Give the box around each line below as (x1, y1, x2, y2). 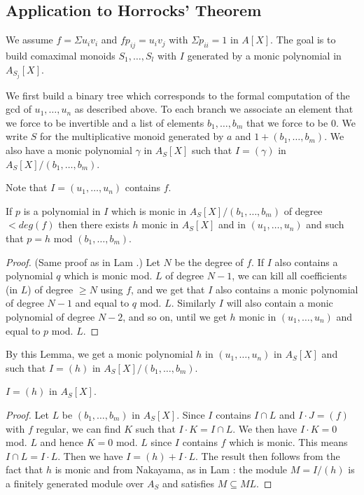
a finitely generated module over (6, 475, 144, 490)
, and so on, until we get (122, 309, 227, 323)
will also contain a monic (226, 295, 333, 310)
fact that (6, 462, 43, 477)
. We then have (232, 421, 297, 435)
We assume (6, 32, 53, 47)
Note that (6, 180, 48, 195)
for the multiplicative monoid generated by (40, 129, 224, 144)
